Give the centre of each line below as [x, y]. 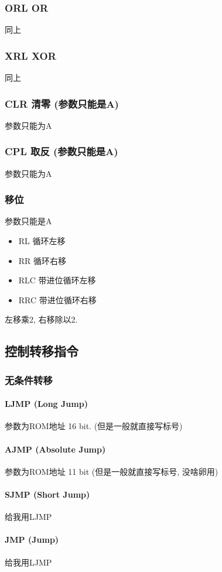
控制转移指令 [42, 351]
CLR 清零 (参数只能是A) [62, 103]
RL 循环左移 [42, 241]
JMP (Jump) [32, 540]
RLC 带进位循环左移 [57, 280]
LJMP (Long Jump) [46, 404]
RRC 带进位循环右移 [57, 299]
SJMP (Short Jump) [47, 494]
